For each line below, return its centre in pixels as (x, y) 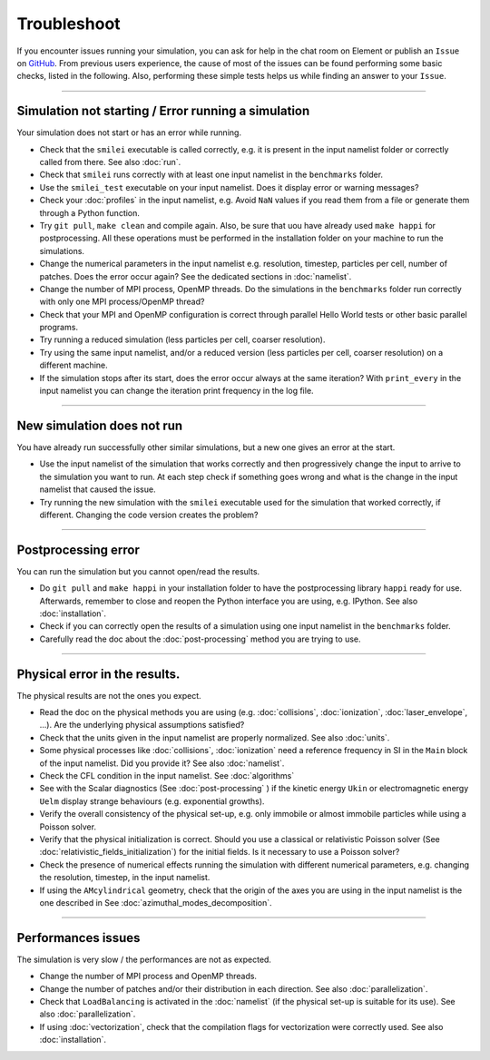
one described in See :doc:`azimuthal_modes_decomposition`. (156, 902)
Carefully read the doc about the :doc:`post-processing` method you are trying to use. (201, 639)
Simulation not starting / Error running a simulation (163, 111)
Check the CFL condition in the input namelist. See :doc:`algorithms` (167, 776)
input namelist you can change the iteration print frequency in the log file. (176, 391)
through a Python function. (90, 212)
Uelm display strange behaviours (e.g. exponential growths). (152, 801)
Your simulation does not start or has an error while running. (129, 132)
